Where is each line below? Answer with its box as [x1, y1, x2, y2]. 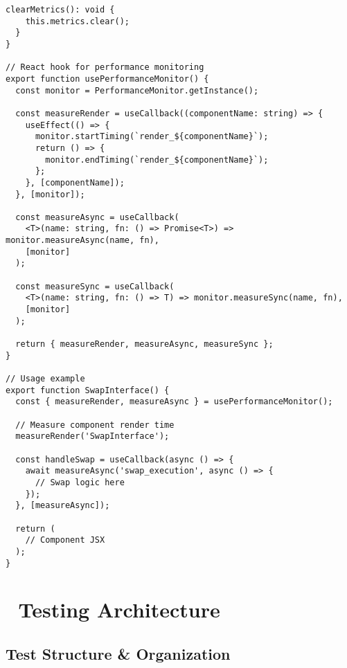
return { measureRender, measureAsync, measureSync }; [15, 339, 274, 350]
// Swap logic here [35, 477, 125, 487]
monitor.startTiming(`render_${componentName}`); [35, 132, 269, 142]
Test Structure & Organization [6, 642, 231, 664]
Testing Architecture [18, 595, 220, 624]
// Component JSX [25, 535, 105, 545]
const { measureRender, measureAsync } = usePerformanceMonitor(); [15, 397, 333, 407]
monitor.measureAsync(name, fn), [6, 235, 159, 246]
